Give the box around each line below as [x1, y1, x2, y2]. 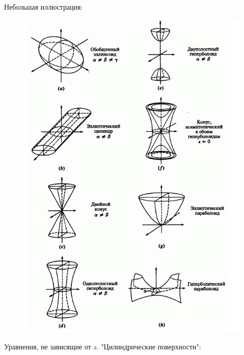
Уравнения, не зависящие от [4, 341, 91, 351]
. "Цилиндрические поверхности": [97, 341, 201, 351]
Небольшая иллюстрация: [4, 2, 83, 12]
